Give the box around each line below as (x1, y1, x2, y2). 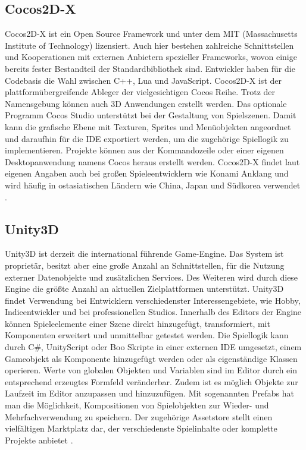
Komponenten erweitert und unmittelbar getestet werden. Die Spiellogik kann (5, 329, 289, 341)
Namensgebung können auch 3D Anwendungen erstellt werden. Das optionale (5, 97, 287, 109)
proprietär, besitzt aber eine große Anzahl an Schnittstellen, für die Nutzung (5, 259, 285, 271)
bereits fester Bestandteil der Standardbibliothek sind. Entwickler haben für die (5, 62, 295, 74)
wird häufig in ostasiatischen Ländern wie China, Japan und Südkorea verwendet (5, 178, 301, 191)
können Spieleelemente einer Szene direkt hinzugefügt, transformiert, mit (5, 317, 270, 329)
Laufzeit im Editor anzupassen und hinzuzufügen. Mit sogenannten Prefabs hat (5, 387, 294, 399)
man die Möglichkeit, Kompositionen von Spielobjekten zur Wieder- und (5, 399, 269, 411)
